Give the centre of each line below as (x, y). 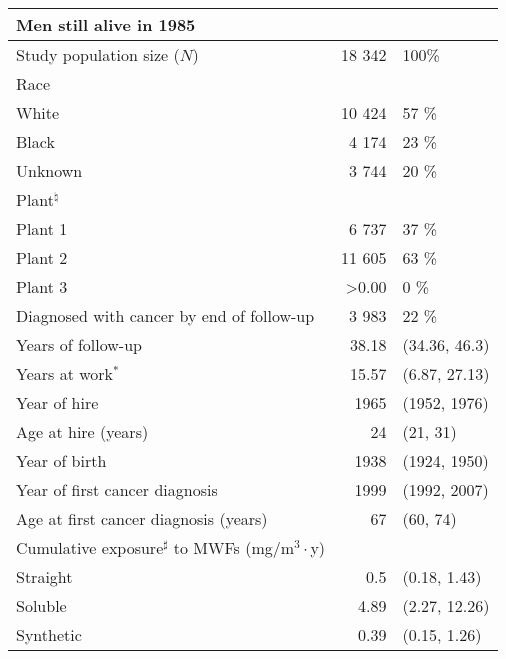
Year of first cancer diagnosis (117, 490)
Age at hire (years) (82, 432)
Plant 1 (42, 229)
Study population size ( (98, 55)
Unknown (49, 171)
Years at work (65, 374)
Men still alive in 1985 (106, 25)
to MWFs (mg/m (234, 548)
